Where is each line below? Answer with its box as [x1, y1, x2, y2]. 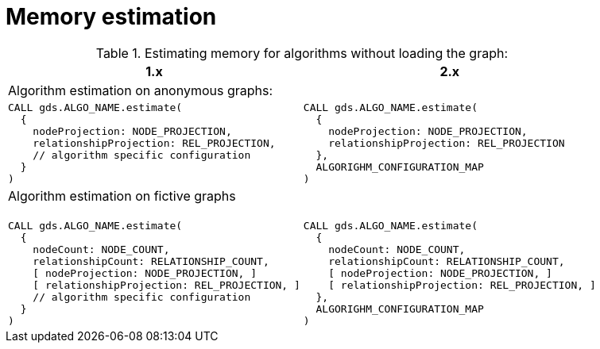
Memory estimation [6, 3, 217, 30]
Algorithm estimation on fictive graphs [8, 187, 236, 204]
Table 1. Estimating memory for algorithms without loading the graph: [95, 44, 508, 61]
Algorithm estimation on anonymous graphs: [8, 82, 273, 98]
